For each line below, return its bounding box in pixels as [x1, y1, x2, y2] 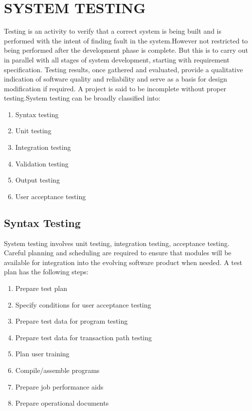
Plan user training [15, 349, 70, 359]
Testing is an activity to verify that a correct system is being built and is [4, 26, 222, 36]
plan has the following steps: [4, 267, 89, 277]
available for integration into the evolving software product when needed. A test [4, 257, 242, 267]
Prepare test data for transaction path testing [15, 332, 152, 342]
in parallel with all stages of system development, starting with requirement [4, 54, 230, 64]
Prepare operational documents [15, 398, 109, 408]
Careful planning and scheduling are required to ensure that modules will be [4, 247, 232, 258]
